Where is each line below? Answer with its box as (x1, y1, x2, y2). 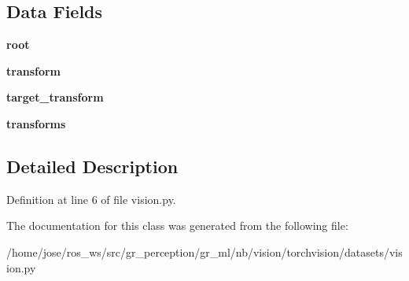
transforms (6, 115, 66, 131)
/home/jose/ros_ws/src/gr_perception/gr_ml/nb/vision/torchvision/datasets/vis (6, 243, 403, 260)
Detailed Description (6, 153, 179, 178)
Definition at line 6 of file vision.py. (6, 190, 176, 207)
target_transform (6, 89, 104, 105)
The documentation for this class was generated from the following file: (6, 217, 348, 234)
